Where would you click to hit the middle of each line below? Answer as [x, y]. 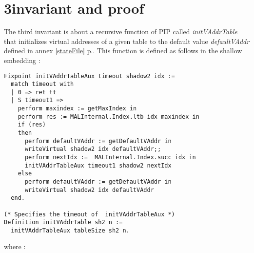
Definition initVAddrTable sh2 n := [63, 222]
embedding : [22, 60]
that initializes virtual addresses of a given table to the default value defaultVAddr [127, 41]
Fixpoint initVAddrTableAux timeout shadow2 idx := [89, 76]
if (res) [32, 125]
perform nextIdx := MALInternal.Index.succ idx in [110, 158]
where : [15, 246]
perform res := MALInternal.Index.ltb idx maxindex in [108, 116]
